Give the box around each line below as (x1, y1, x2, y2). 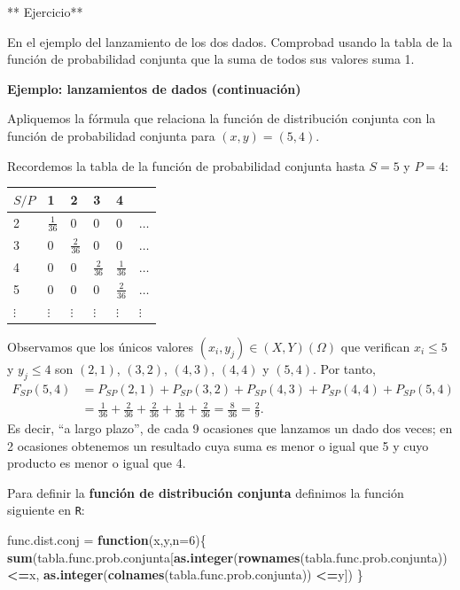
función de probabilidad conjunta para (7, 126, 215, 144)
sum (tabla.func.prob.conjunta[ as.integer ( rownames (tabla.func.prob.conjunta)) (7, 547, 448, 566)
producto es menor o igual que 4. (7, 454, 186, 472)
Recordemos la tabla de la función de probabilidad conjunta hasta (7, 156, 365, 175)
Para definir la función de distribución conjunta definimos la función (7, 483, 404, 501)
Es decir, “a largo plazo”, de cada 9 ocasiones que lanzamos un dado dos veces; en (7, 419, 453, 438)
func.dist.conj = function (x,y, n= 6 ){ (7, 531, 207, 549)
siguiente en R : (7, 501, 85, 519)
